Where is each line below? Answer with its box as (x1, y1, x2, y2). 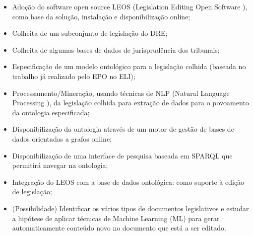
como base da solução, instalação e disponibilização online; (12, 11, 190, 21)
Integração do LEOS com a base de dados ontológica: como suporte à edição (12, 176, 245, 187)
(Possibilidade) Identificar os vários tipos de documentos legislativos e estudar (12, 203, 249, 213)
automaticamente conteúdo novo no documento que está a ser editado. (12, 223, 226, 233)
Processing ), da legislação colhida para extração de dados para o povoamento (12, 97, 249, 108)
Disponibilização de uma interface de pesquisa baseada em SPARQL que (12, 150, 233, 160)
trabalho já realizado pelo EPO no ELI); (12, 71, 135, 81)
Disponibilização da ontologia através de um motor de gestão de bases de (12, 124, 234, 134)
